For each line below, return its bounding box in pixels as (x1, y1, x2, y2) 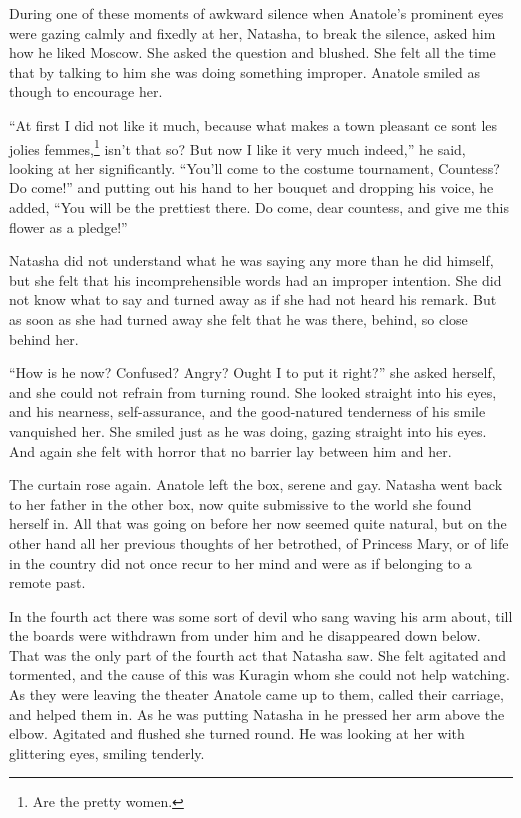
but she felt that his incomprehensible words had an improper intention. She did (9, 269, 502, 290)
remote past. (9, 572, 86, 593)
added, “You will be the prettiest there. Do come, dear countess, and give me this (9, 197, 509, 217)
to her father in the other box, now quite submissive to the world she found (9, 493, 472, 514)
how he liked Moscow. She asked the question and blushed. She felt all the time (9, 42, 496, 63)
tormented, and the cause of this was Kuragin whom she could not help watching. (9, 664, 510, 685)
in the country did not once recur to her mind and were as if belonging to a (9, 552, 472, 573)
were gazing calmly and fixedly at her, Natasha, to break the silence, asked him (9, 22, 496, 43)
